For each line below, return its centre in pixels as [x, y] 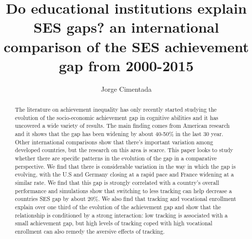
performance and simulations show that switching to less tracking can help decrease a [123, 190]
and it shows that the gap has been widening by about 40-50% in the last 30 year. [119, 134]
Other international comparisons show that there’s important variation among [114, 142]
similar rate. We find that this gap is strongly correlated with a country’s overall [117, 182]
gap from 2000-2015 [126, 65]
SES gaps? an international [126, 27]
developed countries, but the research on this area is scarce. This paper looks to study [124, 150]
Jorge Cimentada [126, 89]
